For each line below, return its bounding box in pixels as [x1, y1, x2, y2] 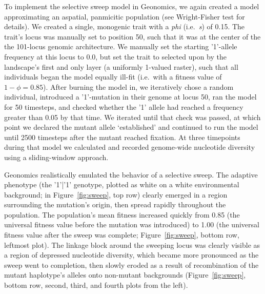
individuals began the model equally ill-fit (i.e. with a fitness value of [4, 71, 222, 82]
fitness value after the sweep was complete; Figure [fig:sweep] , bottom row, [4, 229, 239, 240]
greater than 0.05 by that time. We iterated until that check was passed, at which [4, 111, 261, 122]
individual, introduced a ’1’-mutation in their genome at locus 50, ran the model [4, 91, 257, 102]
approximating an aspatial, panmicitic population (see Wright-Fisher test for [4, 11, 245, 22]
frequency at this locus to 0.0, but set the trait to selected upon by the [4, 51, 227, 62]
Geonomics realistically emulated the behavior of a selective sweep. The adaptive [4, 169, 258, 180]
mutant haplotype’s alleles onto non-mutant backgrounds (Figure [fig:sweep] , [4, 269, 246, 280]
